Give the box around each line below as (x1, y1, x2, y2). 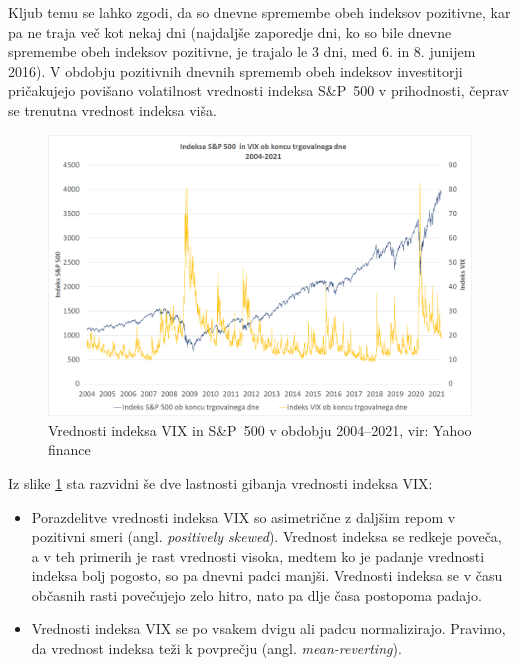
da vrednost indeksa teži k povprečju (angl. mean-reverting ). (31, 638, 402, 659)
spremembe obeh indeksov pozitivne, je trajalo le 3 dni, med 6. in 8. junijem (8, 41, 476, 62)
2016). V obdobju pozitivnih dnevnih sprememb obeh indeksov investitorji (8, 60, 463, 81)
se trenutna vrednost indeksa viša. (8, 99, 217, 120)
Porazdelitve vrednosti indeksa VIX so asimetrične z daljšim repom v (31, 506, 456, 527)
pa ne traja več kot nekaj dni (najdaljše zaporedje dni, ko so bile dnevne (8, 21, 452, 42)
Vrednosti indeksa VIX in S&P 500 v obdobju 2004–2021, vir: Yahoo (48, 419, 472, 440)
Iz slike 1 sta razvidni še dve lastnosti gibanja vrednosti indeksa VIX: (8, 472, 433, 493)
